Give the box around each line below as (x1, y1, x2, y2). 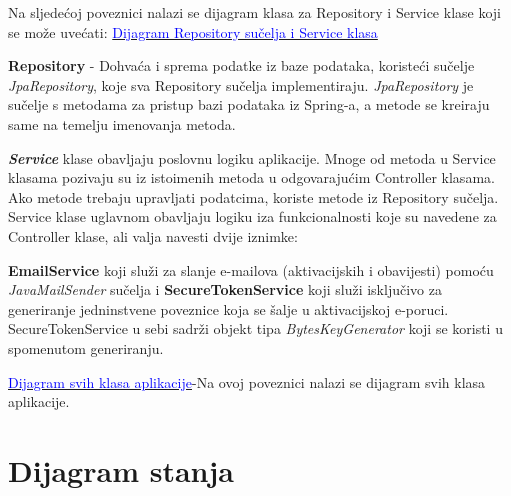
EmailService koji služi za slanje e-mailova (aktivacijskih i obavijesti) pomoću (8, 259, 494, 280)
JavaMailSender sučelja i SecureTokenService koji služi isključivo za (8, 279, 442, 300)
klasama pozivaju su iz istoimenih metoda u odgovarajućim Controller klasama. (8, 167, 495, 188)
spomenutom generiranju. (8, 337, 164, 358)
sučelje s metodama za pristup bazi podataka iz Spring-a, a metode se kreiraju (8, 94, 490, 115)
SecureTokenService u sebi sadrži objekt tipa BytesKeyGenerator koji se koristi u (8, 318, 503, 339)
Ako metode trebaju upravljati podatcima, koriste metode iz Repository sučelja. (8, 186, 499, 207)
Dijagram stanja (8, 449, 234, 490)
